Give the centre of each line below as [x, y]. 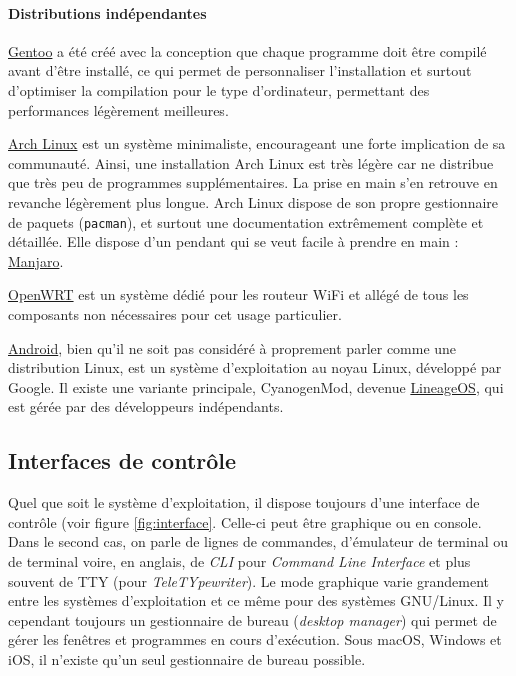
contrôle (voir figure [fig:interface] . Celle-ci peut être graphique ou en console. [245, 521]
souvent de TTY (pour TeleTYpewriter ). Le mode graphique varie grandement [249, 580]
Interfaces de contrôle [122, 460]
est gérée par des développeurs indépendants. [146, 406]
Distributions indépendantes [107, 12]
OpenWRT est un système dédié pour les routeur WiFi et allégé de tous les [238, 294]
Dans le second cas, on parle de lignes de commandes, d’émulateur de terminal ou [258, 541]
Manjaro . [36, 260]
